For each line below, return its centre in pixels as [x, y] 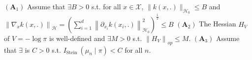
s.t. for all [106, 6]
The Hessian [218, 24]
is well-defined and [77, 38]
